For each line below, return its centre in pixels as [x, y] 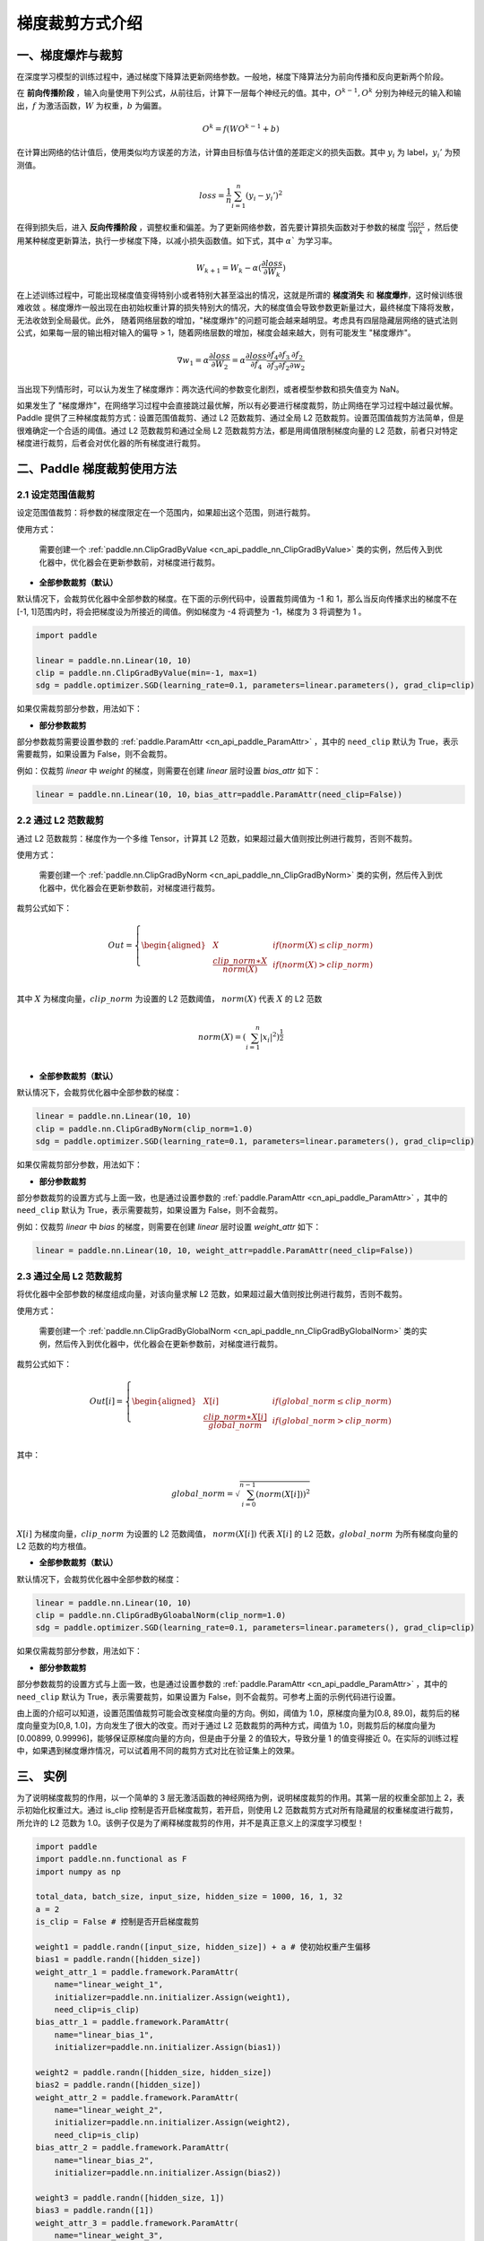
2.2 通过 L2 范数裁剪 [60, 820]
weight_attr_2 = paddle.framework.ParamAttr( [137, 2097]
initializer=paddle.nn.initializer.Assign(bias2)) [168, 2172]
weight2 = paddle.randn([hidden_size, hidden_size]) [154, 2072]
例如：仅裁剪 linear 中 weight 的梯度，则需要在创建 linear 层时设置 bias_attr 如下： [169, 770]
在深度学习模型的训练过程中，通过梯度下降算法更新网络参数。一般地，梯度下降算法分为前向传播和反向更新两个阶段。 [232, 77]
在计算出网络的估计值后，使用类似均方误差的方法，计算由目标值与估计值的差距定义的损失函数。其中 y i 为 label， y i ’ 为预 [238, 154]
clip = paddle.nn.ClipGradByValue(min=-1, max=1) [147, 673]
